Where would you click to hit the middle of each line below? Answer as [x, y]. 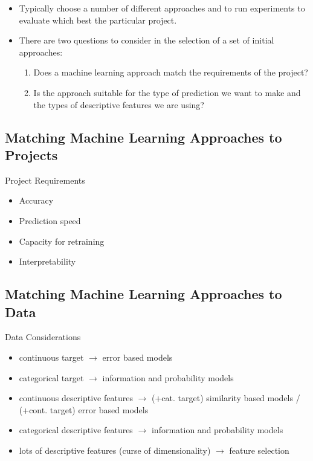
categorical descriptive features [76, 430]
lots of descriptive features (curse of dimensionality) [115, 450]
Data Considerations [43, 337]
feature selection [259, 450]
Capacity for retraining [62, 241]
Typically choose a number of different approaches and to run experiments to [162, 8]
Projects [31, 154]
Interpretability [47, 261]
